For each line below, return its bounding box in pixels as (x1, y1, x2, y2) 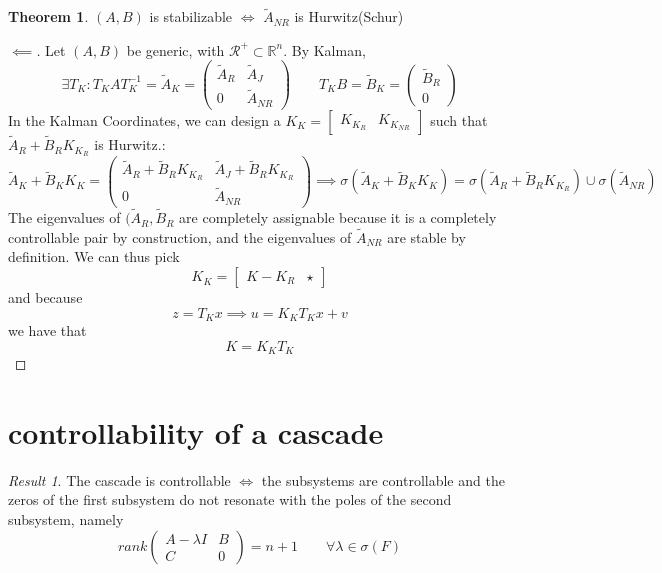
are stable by (387, 226, 466, 247)
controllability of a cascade (8, 411, 384, 452)
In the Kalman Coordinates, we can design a (8, 109, 281, 130)
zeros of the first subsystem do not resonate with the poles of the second (8, 489, 452, 510)
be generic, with (126, 39, 225, 60)
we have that (8, 320, 87, 341)
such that (430, 109, 488, 130)
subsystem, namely (8, 509, 124, 530)
